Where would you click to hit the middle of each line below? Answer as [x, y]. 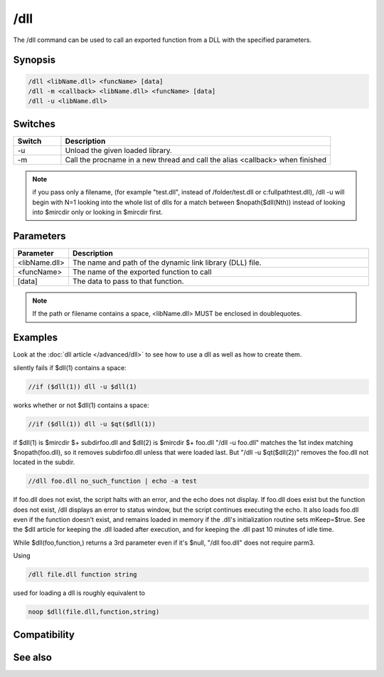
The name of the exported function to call [142, 272]
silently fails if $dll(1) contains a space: [70, 367]
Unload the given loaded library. [118, 150]
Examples [36, 338]
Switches [34, 124]
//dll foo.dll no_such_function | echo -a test [112, 481]
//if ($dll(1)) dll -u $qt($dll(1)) [92, 424]
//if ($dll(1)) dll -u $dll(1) [83, 387]
